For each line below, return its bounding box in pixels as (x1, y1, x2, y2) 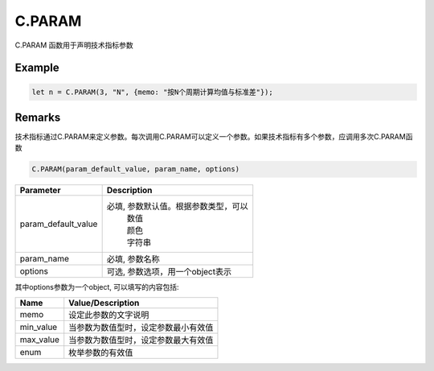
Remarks (14, 110, 61, 124)
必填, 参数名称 (106, 254, 160, 265)
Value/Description (68, 297, 140, 308)
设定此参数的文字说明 (68, 309, 149, 320)
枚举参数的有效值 (68, 347, 133, 358)
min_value (19, 321, 58, 332)
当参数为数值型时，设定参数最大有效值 (68, 334, 214, 345)
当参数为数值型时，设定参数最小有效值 (68, 322, 214, 333)
